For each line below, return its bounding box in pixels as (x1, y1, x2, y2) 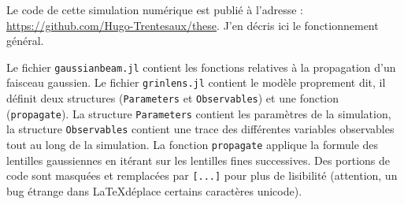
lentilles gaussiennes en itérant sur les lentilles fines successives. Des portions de (6, 151, 391, 168)
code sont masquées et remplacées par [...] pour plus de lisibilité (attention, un (6, 167, 398, 184)
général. (6, 32, 44, 49)
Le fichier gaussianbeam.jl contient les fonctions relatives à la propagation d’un (6, 58, 396, 75)
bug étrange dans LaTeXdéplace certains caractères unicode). (6, 182, 302, 199)
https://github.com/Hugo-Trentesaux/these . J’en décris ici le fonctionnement (6, 17, 379, 33)
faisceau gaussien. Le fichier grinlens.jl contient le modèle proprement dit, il (6, 74, 386, 91)
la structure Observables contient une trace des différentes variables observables (6, 121, 395, 137)
